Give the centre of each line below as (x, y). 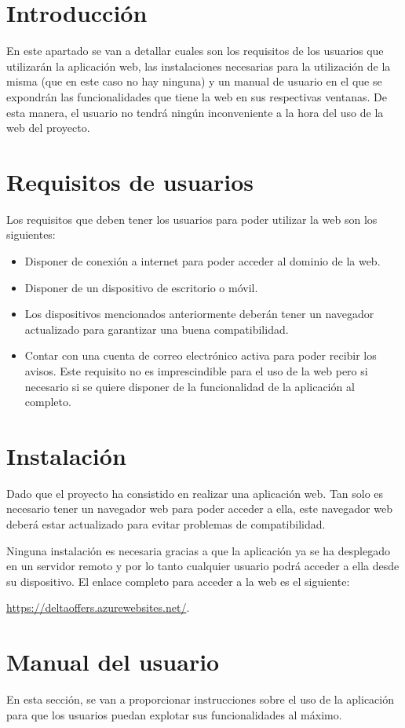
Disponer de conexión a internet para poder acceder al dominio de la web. (202, 261)
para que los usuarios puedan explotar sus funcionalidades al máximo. (174, 714)
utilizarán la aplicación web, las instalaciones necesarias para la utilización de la (199, 66)
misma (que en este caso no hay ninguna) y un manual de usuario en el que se (194, 81)
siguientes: (31, 234)
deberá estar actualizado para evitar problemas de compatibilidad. (166, 524)
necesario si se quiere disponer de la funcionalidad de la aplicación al (190, 386)
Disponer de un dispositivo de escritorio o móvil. (141, 287)
